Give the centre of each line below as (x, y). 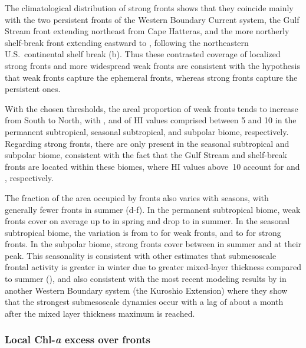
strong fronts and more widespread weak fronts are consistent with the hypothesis (152, 65)
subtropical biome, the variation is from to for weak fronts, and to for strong (143, 232)
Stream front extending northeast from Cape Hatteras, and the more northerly (147, 31)
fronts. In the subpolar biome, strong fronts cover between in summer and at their (153, 244)
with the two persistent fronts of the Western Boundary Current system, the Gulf (152, 19)
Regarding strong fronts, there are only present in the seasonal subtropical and (147, 143)
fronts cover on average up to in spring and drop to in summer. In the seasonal (147, 221)
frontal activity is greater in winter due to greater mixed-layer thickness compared (153, 267)
